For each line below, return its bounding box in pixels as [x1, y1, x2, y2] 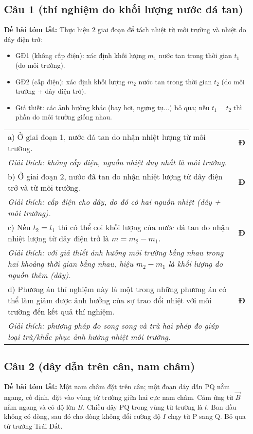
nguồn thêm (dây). [8, 269, 71, 280]
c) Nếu [8, 221, 31, 233]
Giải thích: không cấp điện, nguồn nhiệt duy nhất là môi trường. [8, 156, 227, 168]
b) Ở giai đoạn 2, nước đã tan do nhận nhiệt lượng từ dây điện [8, 170, 223, 182]
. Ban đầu [207, 401, 236, 412]
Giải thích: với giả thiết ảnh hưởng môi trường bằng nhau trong [8, 246, 223, 258]
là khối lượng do [168, 257, 223, 269]
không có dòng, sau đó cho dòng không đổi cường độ [4, 411, 161, 421]
